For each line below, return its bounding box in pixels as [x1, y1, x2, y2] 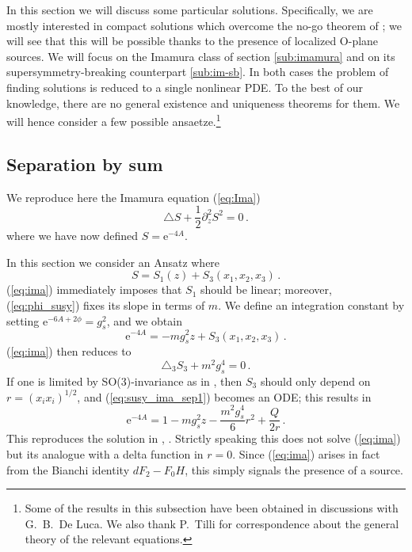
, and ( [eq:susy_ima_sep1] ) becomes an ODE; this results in [77, 388, 372, 405]
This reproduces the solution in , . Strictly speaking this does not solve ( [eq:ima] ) [6, 430, 401, 447]
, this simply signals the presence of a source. [185, 461, 403, 478]
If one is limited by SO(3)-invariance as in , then [6, 372, 242, 389]
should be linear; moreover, [200, 281, 332, 298]
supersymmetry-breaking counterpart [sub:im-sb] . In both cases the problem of [6, 63, 389, 80]
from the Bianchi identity [6, 461, 130, 478]
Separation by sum [6, 151, 163, 176]
